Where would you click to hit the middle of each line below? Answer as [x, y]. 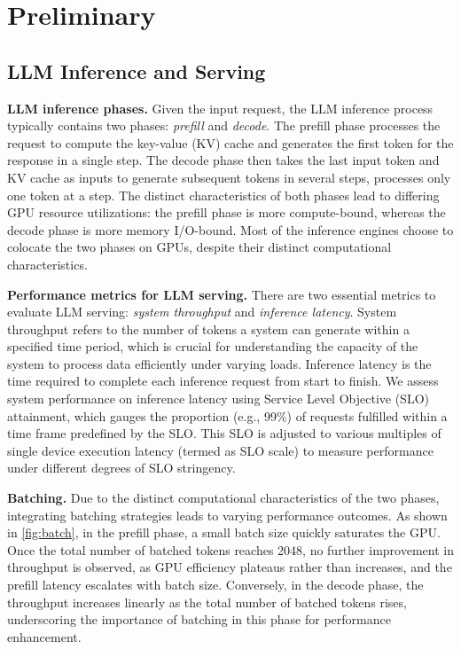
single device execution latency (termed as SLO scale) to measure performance [220, 450]
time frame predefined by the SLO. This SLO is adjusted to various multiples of [224, 433]
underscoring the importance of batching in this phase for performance [199, 619]
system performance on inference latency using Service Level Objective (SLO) [218, 399]
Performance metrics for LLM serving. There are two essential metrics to [222, 294]
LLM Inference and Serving [137, 70]
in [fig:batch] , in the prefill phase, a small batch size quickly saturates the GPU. [224, 532]
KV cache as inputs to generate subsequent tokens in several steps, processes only [229, 177]
